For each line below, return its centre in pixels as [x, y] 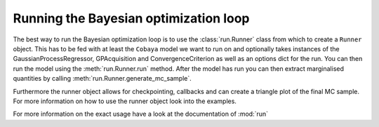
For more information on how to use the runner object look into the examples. [125, 101]
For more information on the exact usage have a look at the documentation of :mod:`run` [141, 114]
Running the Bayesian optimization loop [131, 18]
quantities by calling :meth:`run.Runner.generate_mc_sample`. [102, 79]
